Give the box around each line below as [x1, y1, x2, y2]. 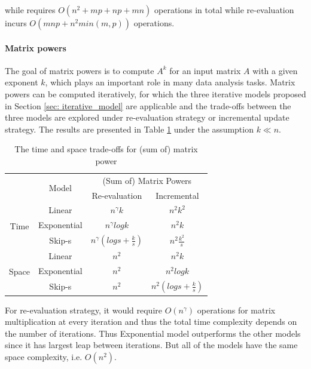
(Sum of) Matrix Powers [102, 174, 192, 186]
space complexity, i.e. [5, 350, 83, 362]
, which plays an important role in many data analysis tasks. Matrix [45, 76, 295, 88]
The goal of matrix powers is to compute [5, 64, 154, 76]
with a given [252, 64, 298, 76]
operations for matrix [197, 303, 276, 316]
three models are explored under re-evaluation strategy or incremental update [5, 111, 289, 124]
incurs [5, 17, 27, 29]
